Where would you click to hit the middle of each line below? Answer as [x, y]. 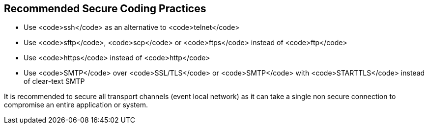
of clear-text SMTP [54, 81]
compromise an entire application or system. [76, 105]
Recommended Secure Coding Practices [105, 9]
